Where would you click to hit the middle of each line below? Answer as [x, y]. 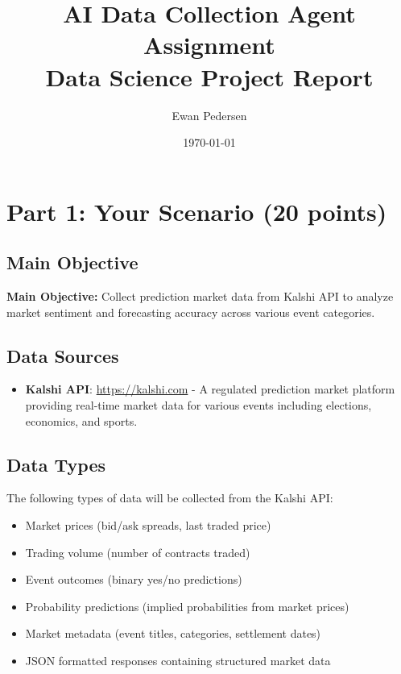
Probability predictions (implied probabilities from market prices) [187, 606]
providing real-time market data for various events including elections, [198, 405]
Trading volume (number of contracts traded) [138, 552]
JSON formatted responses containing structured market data [178, 661]
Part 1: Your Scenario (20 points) [197, 211]
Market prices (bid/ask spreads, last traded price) [148, 525]
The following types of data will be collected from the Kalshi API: [170, 498]
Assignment [209, 45]
